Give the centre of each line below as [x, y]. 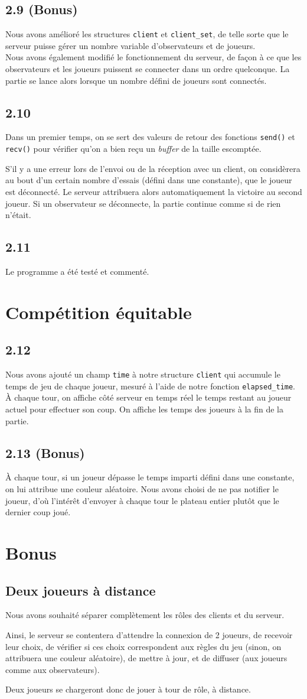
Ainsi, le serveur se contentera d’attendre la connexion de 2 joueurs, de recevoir [149, 634]
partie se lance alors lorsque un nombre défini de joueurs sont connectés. [136, 80]
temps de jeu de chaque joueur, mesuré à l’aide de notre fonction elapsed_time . [151, 386]
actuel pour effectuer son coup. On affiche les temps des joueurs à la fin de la [145, 409]
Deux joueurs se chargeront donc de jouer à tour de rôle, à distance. [128, 689]
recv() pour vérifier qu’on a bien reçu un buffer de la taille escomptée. [133, 149]
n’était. [18, 215]
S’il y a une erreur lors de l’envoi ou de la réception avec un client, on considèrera [153, 168]
